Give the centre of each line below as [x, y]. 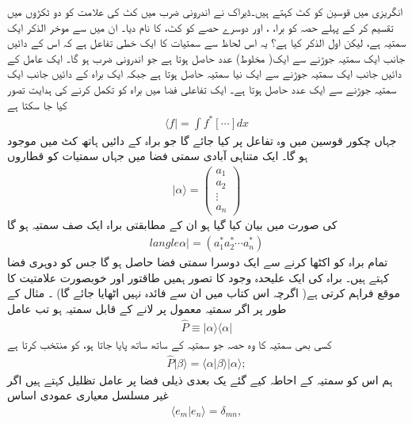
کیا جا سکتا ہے [37, 104]
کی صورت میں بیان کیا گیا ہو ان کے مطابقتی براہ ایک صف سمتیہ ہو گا [172, 225]
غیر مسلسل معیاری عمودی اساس [88, 395]
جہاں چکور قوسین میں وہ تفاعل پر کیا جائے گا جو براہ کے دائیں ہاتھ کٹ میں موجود [202, 140]
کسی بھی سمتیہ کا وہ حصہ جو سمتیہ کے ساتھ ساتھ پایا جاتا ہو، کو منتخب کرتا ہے [170, 344]
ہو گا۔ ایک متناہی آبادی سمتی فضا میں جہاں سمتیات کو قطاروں [158, 156]
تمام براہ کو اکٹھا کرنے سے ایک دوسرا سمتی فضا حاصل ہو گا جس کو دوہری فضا [198, 262]
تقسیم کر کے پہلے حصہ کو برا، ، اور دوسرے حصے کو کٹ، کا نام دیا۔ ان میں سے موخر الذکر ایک [200, 27]
